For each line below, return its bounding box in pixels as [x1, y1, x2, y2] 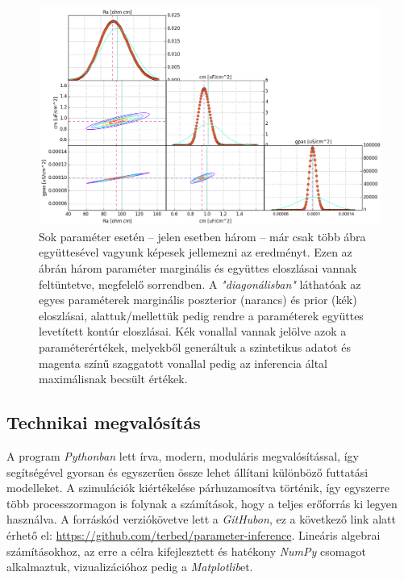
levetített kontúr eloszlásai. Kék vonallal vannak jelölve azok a [39, 323, 347, 340]
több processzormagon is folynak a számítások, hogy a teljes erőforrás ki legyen [6, 494, 398, 511]
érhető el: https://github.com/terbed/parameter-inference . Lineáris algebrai [6, 526, 381, 543]
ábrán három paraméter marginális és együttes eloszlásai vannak [39, 259, 357, 276]
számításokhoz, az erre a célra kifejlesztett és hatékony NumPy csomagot [6, 542, 366, 559]
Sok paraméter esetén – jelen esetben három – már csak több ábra [39, 227, 366, 244]
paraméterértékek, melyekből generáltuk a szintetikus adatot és [39, 338, 351, 355]
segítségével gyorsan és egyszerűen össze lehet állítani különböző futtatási [6, 463, 369, 480]
